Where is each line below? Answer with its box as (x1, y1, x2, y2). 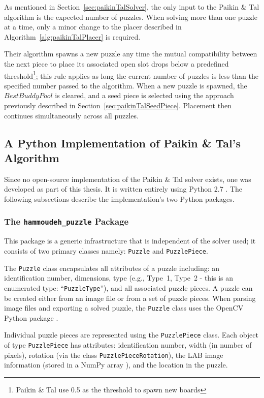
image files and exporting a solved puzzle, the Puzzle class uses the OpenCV (4, 302, 244, 313)
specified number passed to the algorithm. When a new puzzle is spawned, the (4, 80, 247, 90)
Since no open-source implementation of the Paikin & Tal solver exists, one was (4, 173, 251, 184)
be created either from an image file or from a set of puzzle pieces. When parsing (4, 292, 256, 303)
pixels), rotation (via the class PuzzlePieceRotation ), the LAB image (4, 349, 223, 360)
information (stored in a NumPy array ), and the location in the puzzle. (4, 359, 228, 370)
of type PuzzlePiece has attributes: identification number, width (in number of (4, 340, 252, 350)
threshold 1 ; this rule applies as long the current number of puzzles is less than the (4, 69, 258, 81)
